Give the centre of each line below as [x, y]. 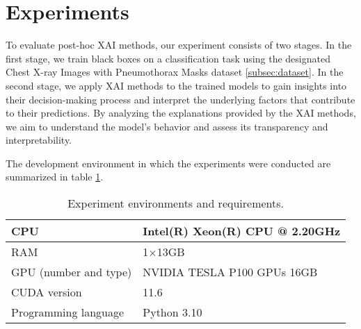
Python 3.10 [173, 312]
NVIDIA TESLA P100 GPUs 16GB [230, 272]
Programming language [68, 312]
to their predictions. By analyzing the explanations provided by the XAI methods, [181, 113]
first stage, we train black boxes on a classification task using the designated [168, 58]
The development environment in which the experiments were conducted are [168, 163]
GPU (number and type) [72, 272]
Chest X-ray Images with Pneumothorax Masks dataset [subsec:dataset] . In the [175, 72]
